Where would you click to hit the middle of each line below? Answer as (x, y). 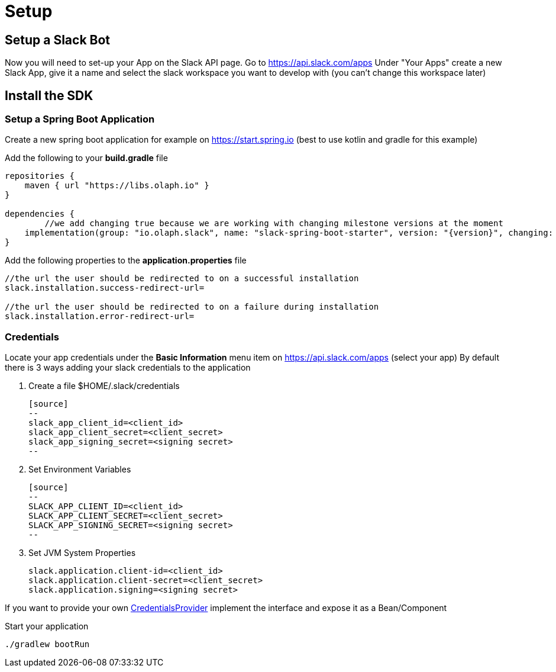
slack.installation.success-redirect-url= (105, 288)
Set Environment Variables (80, 470)
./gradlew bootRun (47, 644)
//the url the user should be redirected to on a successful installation (182, 279)
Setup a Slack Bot (58, 40)
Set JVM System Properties (82, 553)
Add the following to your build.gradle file (86, 158)
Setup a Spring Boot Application (80, 119)
